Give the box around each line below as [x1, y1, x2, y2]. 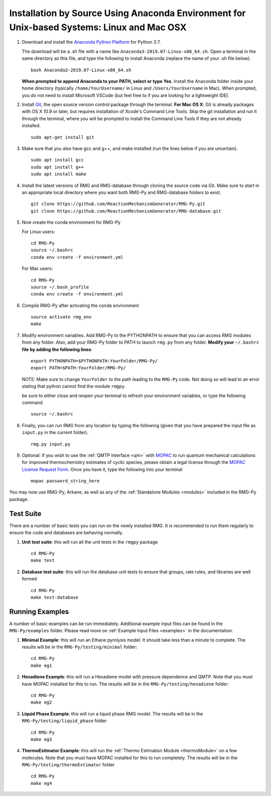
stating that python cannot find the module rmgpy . [22, 383, 126, 389]
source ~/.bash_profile [31, 284, 89, 290]
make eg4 [31, 780, 52, 786]
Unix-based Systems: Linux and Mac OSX [9, 22, 187, 33]
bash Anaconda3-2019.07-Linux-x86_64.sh [31, 67, 131, 73]
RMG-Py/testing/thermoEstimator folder [22, 762, 115, 768]
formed [22, 576, 37, 582]
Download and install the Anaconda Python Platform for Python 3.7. [22, 39, 161, 45]
